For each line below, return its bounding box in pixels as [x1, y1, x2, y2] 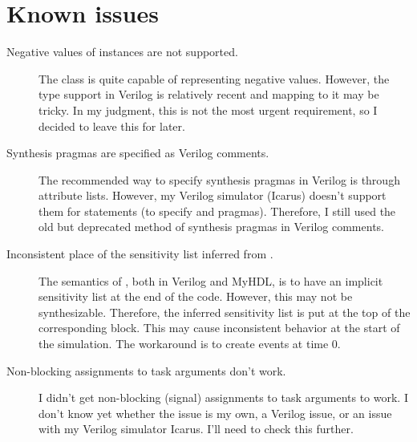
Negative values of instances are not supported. [6, 43, 238, 60]
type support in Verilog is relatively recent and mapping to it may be [38, 86, 379, 103]
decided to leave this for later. [38, 117, 185, 134]
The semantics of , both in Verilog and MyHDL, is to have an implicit [38, 272, 383, 289]
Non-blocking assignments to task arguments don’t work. [6, 362, 286, 379]
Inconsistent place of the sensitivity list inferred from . [6, 245, 273, 262]
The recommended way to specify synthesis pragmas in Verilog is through [38, 171, 400, 188]
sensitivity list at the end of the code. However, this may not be [38, 288, 353, 305]
